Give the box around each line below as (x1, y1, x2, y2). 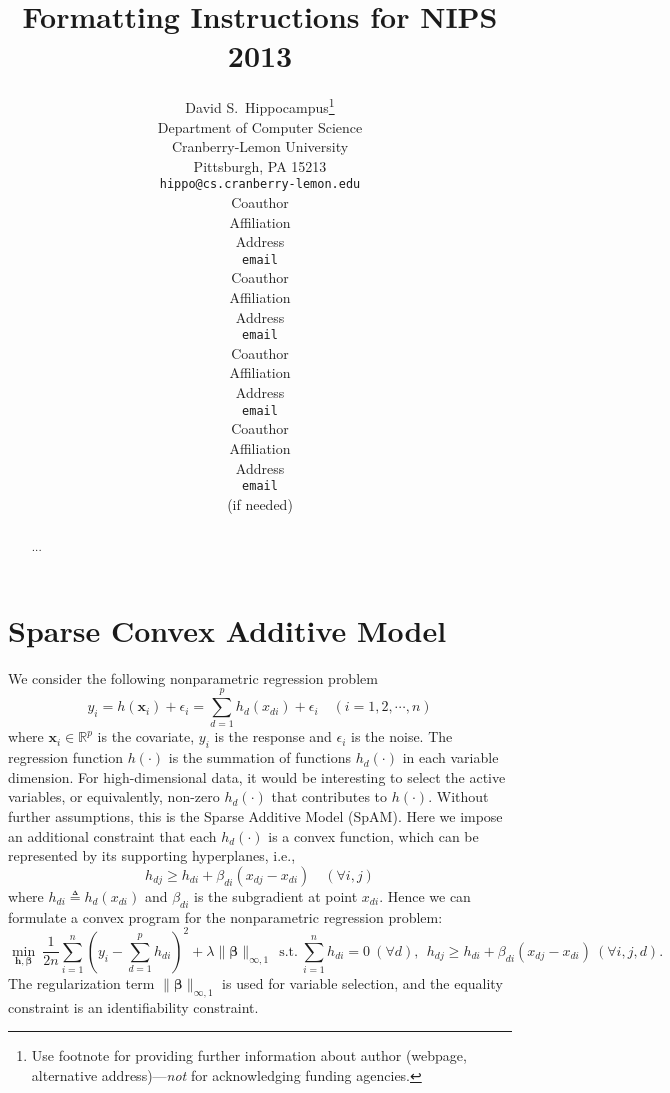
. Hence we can (379, 885, 471, 906)
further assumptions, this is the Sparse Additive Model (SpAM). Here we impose (8, 806, 503, 827)
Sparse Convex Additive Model (8, 609, 447, 650)
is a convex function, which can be (268, 825, 479, 846)
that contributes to (271, 786, 388, 807)
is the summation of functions (168, 747, 351, 768)
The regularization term (8, 972, 155, 993)
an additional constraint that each (8, 825, 217, 846)
